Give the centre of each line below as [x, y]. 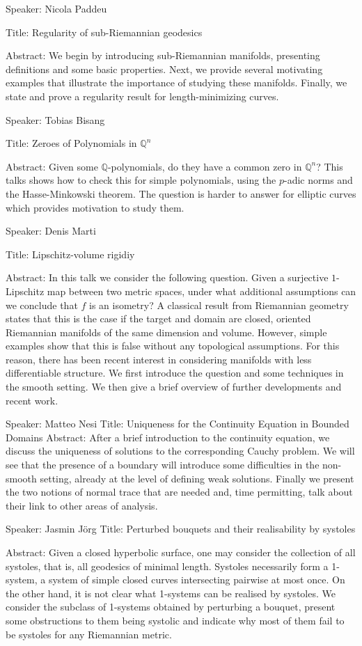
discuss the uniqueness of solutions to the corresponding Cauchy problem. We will [180, 451]
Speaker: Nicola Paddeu [56, 8]
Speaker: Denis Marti [51, 231]
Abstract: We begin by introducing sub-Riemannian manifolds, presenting [163, 55]
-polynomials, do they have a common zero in [205, 166]
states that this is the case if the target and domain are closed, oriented [158, 318]
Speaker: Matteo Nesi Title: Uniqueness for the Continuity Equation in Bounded [178, 424]
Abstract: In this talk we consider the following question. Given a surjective [167, 277]
